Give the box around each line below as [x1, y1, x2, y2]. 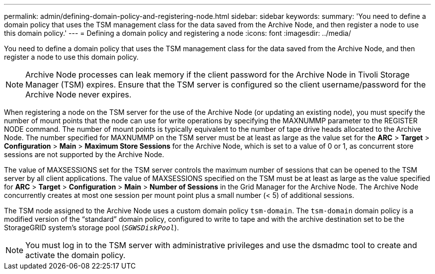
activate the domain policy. [25, 250, 126, 260]
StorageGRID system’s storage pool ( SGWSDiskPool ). [4, 223, 179, 232]
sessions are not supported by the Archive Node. [4, 150, 164, 159]
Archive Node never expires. [25, 90, 132, 99]
